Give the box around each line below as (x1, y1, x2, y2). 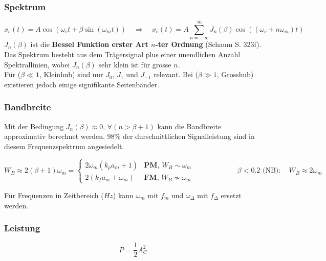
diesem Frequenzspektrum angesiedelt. (4, 140, 124, 151)
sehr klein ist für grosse (98, 59, 171, 69)
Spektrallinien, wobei (4, 59, 70, 69)
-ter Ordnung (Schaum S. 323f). (155, 39, 262, 50)
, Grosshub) (216, 69, 254, 80)
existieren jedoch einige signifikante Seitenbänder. (4, 79, 160, 89)
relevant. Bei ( (154, 69, 199, 80)
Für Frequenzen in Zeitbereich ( (4, 189, 104, 200)
